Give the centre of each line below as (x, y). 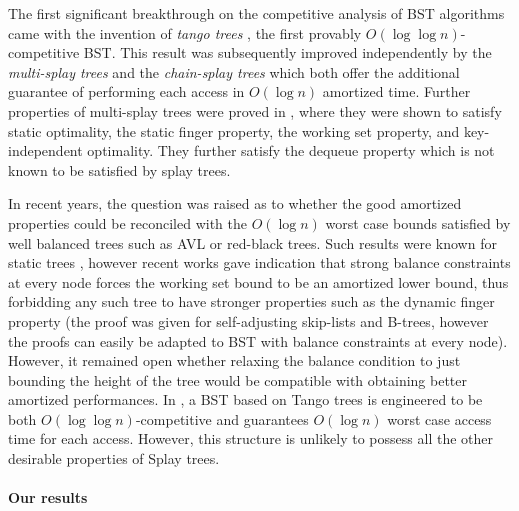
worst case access (439, 418)
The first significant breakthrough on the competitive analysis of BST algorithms (256, 13)
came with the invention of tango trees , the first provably (185, 32)
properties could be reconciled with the (127, 222)
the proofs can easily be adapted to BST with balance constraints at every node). (258, 340)
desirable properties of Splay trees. (114, 458)
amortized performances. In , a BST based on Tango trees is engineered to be (245, 399)
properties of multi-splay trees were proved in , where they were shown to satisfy (255, 110)
